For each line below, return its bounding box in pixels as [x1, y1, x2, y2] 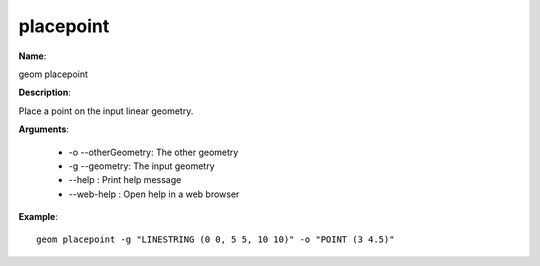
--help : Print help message [68, 174, 182, 186]
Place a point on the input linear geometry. [18, 105, 194, 117]
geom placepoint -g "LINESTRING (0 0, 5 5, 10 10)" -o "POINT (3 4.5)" [36, 234, 395, 245]
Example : [18, 211, 59, 223]
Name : [18, 50, 47, 62]
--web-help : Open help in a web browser [68, 188, 240, 200]
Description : [18, 86, 72, 99]
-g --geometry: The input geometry [68, 160, 215, 172]
